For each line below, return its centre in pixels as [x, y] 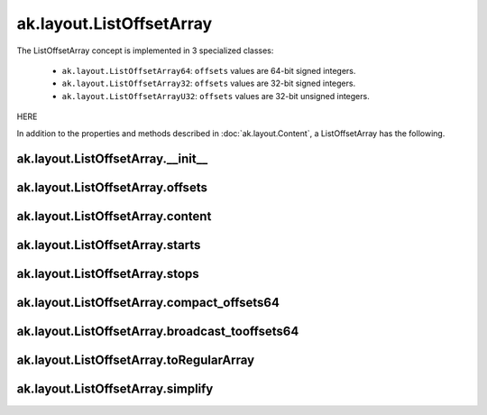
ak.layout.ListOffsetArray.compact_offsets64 [148, 303]
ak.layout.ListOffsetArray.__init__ [112, 159]
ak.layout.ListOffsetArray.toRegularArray [136, 360]
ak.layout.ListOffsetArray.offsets [112, 188]
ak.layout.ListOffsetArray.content [114, 217]
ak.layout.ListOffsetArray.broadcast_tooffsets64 [158, 332]
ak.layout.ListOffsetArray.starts [109, 245]
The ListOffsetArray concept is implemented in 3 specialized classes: [145, 51]
